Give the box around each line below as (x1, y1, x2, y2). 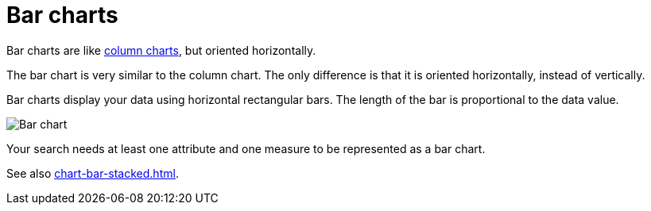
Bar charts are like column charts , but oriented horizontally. (6, 43, 316, 57)
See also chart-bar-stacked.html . (6, 166, 179, 180)
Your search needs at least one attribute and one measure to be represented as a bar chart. (6, 141, 486, 155)
